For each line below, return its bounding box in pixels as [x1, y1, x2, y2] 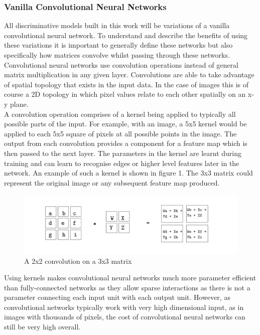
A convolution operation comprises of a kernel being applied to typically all [4, 108, 236, 119]
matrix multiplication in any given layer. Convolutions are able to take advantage [4, 69, 254, 80]
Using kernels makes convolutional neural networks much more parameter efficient [4, 272, 256, 283]
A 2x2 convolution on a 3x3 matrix [24, 255, 132, 266]
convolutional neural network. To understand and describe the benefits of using [4, 30, 248, 40]
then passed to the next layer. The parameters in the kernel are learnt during [4, 147, 241, 158]
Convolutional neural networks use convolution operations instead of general [4, 59, 238, 70]
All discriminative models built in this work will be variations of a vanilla [4, 20, 230, 31]
